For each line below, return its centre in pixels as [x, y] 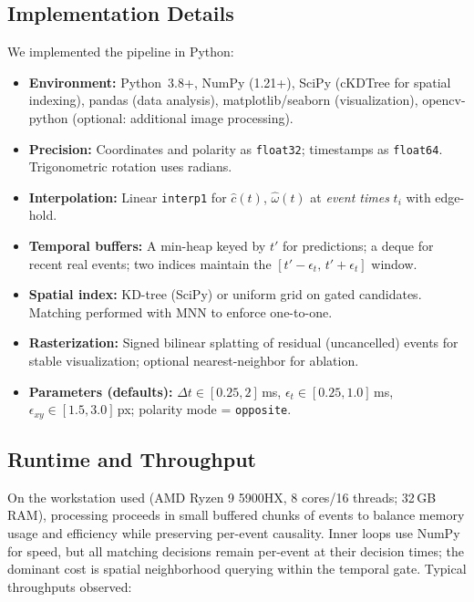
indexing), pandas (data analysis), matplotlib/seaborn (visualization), [223, 100]
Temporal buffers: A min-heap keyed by [147, 246]
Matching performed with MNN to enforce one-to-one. [180, 311]
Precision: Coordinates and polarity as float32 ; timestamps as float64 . [236, 148]
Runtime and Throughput [132, 459]
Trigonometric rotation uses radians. [130, 166]
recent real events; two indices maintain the [150, 263]
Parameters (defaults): [101, 391]
